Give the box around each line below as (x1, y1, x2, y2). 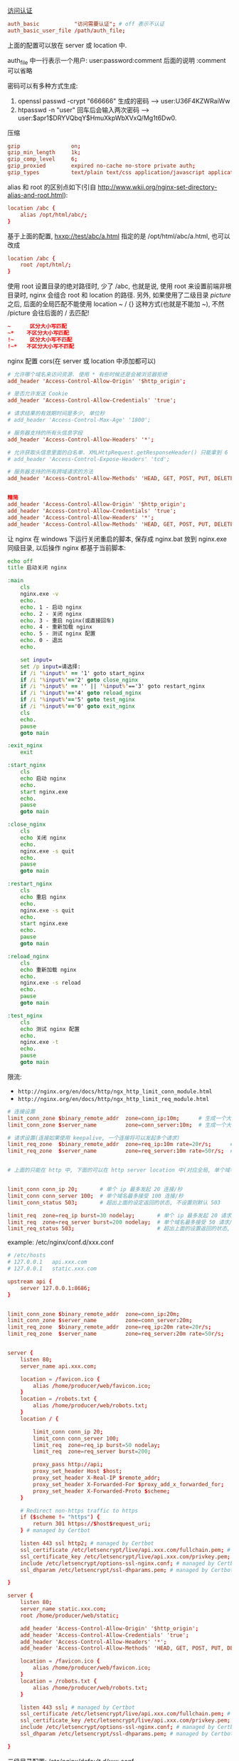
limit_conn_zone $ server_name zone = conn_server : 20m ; (7, 1317, 193, 1324)
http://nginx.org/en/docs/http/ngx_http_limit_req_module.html (17, 1095, 210, 1102)
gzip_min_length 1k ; (7, 149, 81, 156)
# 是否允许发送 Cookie (7, 390, 68, 397)
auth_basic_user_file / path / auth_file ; (7, 27, 126, 34)
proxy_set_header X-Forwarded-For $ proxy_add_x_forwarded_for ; (33, 1481, 224, 1488)
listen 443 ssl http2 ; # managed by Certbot (20, 1540, 154, 1547)
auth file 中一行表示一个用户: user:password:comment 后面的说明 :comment (7, 56, 226, 66)
